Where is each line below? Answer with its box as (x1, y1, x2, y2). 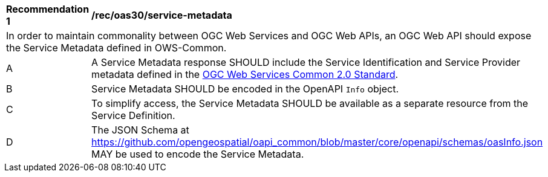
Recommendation (6, 3, 90, 15)
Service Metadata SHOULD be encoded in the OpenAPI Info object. (91, 83, 399, 95)
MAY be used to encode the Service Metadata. (91, 148, 304, 160)
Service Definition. (91, 109, 175, 121)
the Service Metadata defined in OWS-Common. (6, 42, 227, 54)
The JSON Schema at (91, 124, 189, 136)
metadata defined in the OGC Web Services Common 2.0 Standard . (91, 68, 399, 80)
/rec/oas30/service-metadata (91, 9, 232, 21)
